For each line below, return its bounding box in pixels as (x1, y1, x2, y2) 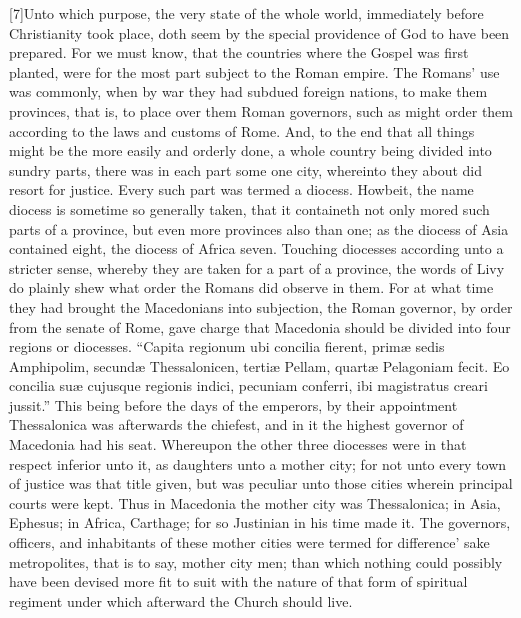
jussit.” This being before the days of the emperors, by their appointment (9, 394, 458, 415)
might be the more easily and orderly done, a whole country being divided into (9, 140, 492, 161)
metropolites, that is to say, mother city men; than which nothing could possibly (9, 551, 503, 572)
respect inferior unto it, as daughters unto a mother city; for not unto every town (9, 453, 507, 474)
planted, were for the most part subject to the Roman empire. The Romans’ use (9, 61, 500, 82)
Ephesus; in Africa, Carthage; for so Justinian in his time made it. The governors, (9, 512, 511, 533)
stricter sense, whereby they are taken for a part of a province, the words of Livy (9, 257, 505, 278)
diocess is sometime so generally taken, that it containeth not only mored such (9, 198, 490, 219)
